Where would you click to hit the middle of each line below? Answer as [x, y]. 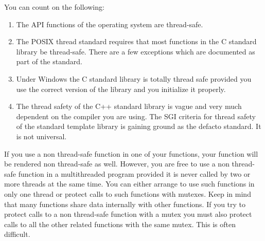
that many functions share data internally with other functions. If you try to [125, 204]
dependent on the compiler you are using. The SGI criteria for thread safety [136, 116]
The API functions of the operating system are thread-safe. [110, 24]
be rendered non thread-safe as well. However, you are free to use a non [117, 164]
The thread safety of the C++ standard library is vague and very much [129, 106]
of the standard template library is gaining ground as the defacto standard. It [139, 126]
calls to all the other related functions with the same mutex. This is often [120, 224]
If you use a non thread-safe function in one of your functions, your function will [131, 153]
